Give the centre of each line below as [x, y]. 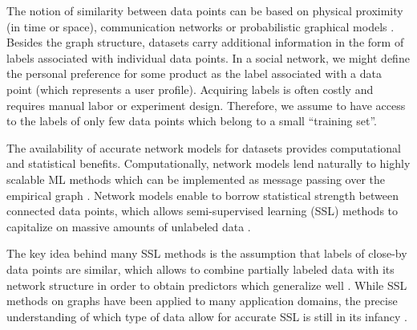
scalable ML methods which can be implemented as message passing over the [196, 179]
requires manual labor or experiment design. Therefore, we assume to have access [206, 105]
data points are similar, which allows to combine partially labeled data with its [200, 269]
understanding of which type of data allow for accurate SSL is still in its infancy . [207, 316]
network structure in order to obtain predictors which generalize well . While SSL [207, 285]
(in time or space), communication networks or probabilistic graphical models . [200, 26]
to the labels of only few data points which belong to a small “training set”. [192, 121]
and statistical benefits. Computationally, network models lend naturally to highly [208, 163]
